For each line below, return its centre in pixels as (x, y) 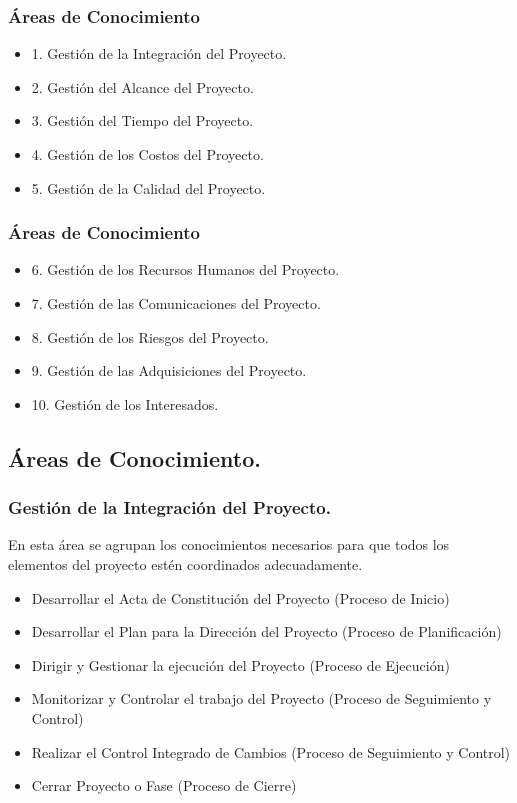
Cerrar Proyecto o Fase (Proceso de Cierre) (164, 785)
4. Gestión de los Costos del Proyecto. (147, 154)
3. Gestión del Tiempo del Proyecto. (142, 120)
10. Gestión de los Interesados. (125, 403)
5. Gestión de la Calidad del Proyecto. (148, 187)
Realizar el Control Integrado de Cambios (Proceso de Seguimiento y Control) (271, 751)
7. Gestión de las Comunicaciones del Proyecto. (176, 303)
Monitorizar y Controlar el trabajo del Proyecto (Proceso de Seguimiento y (261, 698)
